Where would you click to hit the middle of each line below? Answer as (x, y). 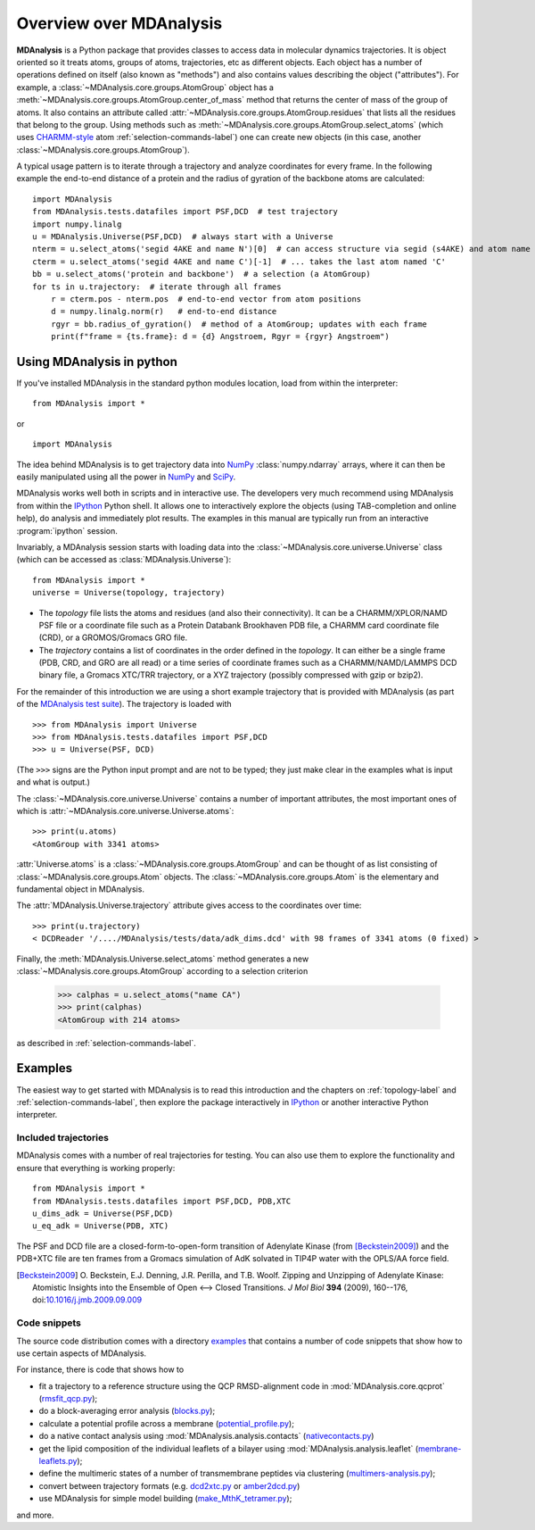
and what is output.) (53, 782)
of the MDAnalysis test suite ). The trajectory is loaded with (124, 704)
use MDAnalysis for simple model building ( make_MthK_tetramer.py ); (165, 1499)
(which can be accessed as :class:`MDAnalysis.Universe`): (124, 560)
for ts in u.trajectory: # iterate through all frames (157, 287)
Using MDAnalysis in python (97, 362)
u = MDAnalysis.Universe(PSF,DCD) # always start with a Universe (183, 237)
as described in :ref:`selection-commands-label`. (106, 1043)
